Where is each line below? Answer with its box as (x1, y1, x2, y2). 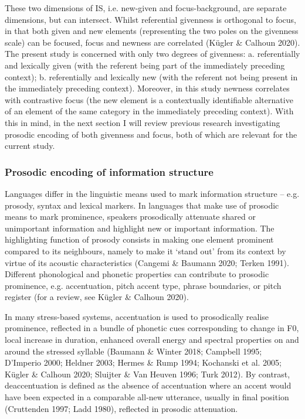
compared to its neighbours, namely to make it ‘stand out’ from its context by (5, 244, 286, 257)
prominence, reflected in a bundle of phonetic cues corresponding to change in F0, (5, 322, 299, 334)
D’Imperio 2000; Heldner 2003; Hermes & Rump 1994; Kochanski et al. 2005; (5, 356, 282, 369)
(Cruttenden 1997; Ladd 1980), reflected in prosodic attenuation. (5, 402, 238, 414)
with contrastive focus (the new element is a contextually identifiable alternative (5, 93, 293, 105)
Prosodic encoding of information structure (5, 164, 213, 179)
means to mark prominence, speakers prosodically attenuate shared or (5, 210, 256, 223)
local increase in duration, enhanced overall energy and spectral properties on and (5, 333, 299, 346)
